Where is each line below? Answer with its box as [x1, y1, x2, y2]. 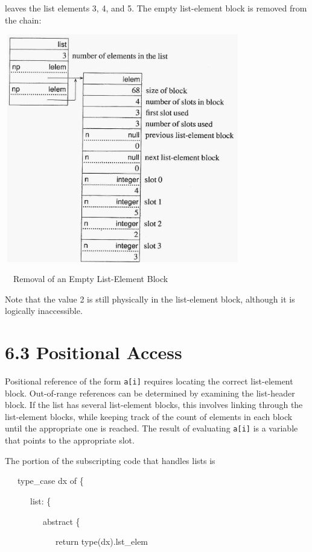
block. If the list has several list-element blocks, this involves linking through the [5, 398, 303, 411]
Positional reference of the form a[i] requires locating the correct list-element [5, 375, 293, 387]
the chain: [5, 13, 42, 26]
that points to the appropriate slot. [5, 434, 135, 447]
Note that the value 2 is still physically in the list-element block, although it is [5, 292, 295, 305]
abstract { [42, 515, 80, 527]
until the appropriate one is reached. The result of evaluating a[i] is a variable [5, 422, 298, 434]
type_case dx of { [17, 474, 84, 487]
